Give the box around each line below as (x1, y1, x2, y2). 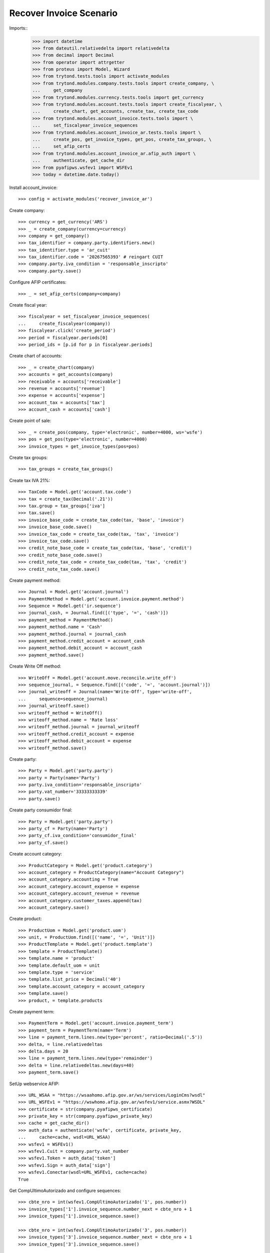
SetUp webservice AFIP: (9, 1081, 59, 1087)
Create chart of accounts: (9, 353, 62, 359)
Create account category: (9, 851, 62, 857)
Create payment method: (9, 577, 61, 583)
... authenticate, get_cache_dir (32, 158, 125, 163)
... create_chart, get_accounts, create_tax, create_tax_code (32, 108, 198, 114)
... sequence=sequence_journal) (18, 696, 108, 702)
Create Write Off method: (9, 663, 61, 669)
